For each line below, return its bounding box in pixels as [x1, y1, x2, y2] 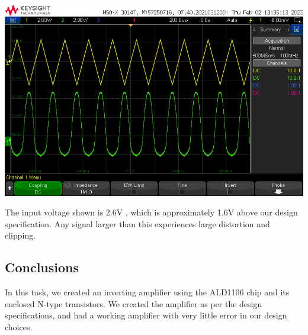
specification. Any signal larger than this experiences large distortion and [5, 217, 270, 230]
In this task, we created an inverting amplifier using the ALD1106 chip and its [5, 286, 290, 298]
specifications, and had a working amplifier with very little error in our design [5, 309, 287, 321]
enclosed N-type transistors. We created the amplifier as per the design [5, 297, 262, 310]
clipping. [5, 229, 36, 241]
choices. [5, 320, 33, 333]
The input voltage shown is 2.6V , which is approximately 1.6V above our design [5, 206, 298, 218]
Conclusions [5, 258, 79, 276]
